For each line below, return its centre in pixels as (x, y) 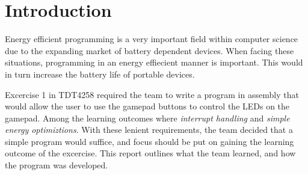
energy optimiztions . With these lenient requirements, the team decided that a (149, 130)
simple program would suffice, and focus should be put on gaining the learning (149, 141)
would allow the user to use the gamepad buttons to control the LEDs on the (147, 106)
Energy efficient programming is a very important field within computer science (152, 39)
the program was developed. (57, 165)
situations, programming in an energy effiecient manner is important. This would (154, 62)
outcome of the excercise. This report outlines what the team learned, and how (150, 153)
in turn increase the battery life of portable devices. (100, 74)
